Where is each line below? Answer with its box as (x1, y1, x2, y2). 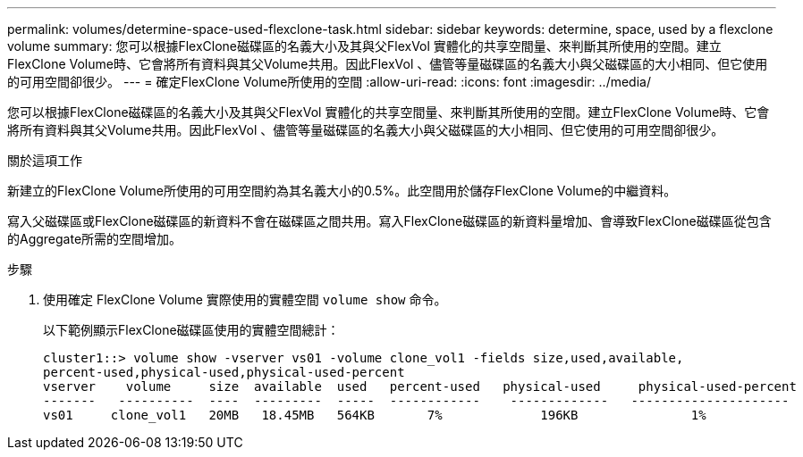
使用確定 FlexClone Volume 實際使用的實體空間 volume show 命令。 (43, 292, 447, 307)
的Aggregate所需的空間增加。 (7, 231, 182, 246)
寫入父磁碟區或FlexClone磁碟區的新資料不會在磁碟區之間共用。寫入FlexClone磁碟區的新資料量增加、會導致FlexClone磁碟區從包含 (7, 213, 772, 228)
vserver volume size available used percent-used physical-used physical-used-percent (43, 379, 797, 394)
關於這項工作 (7, 153, 82, 168)
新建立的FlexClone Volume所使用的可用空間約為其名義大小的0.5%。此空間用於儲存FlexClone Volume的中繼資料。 (7, 183, 677, 198)
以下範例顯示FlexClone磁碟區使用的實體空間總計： (43, 322, 340, 337)
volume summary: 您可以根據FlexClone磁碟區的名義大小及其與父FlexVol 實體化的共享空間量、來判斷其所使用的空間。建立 (7, 38, 722, 54)
